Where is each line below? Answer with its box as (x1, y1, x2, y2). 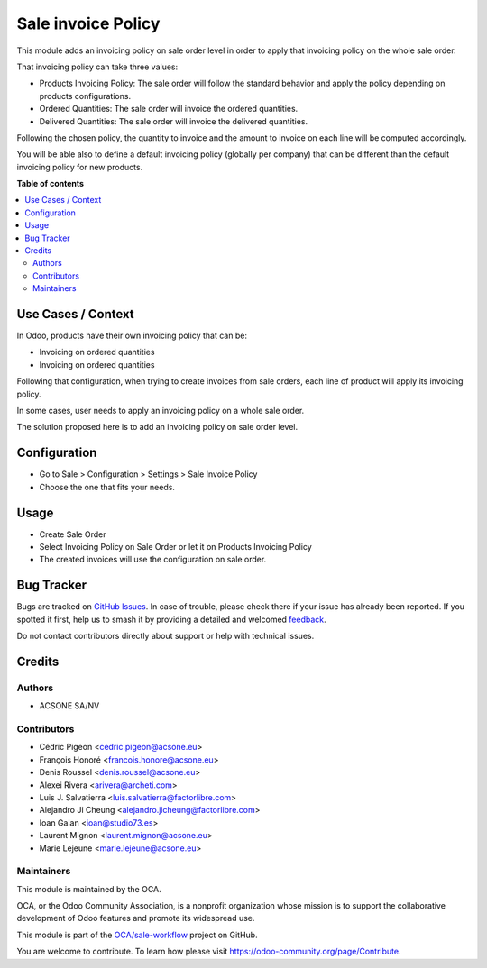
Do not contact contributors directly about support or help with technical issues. (16, 631, 315, 642)
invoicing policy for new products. (16, 161, 143, 172)
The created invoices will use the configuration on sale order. (39, 554, 267, 565)
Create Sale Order (39, 528, 107, 540)
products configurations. (39, 90, 131, 101)
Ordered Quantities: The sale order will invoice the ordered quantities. (39, 104, 299, 114)
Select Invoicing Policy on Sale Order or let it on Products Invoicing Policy (39, 542, 312, 552)
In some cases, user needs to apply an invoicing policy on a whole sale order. (16, 406, 305, 416)
